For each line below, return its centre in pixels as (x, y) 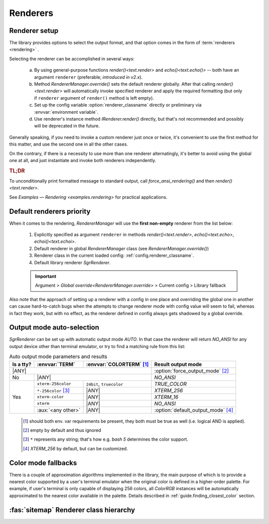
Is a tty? (22, 364)
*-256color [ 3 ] (53, 390)
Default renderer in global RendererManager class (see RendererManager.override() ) (122, 248)
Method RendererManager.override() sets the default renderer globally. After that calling (125, 84)
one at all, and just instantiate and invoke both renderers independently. (83, 160)
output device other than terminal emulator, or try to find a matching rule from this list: (97, 346)
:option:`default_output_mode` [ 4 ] (194, 410)
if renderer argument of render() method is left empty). (94, 98)
